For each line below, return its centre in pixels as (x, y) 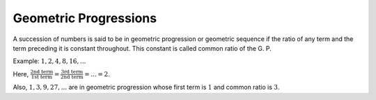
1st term (41, 77)
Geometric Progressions (85, 18)
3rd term (72, 72)
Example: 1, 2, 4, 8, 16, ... (49, 61)
